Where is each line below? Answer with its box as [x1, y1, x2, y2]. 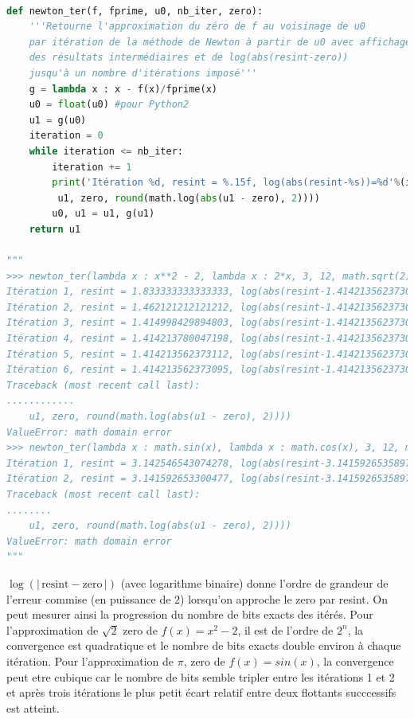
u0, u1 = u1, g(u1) [52, 208, 155, 220]
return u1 [29, 223, 81, 235]
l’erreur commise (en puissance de [6, 590, 171, 607]
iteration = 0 [29, 130, 103, 142]
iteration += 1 [52, 161, 132, 173]
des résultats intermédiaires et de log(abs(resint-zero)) [29, 52, 349, 64]
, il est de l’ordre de [237, 621, 334, 638]
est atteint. [6, 699, 60, 716]
